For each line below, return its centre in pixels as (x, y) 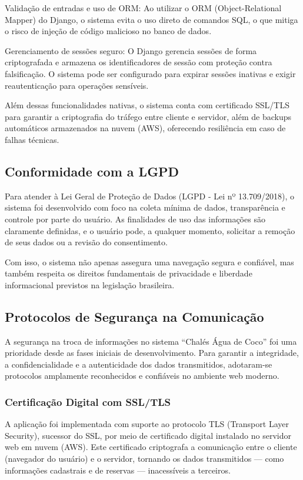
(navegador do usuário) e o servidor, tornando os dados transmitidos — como (144, 459)
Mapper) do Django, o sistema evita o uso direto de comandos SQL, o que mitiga (151, 19)
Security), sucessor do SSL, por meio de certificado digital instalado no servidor (148, 435)
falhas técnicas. (32, 139)
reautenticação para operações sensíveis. (77, 85)
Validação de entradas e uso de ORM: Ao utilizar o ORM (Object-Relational (143, 8)
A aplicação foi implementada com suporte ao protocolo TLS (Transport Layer (147, 424)
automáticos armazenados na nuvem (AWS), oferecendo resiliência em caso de (145, 128)
